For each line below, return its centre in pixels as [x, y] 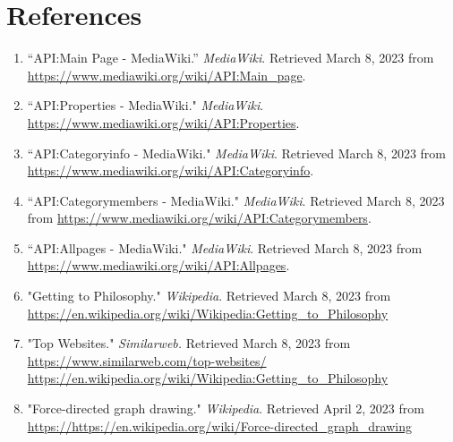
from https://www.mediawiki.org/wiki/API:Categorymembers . [199, 218]
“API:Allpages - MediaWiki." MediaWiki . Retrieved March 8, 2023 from [225, 247]
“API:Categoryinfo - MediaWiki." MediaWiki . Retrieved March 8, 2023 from [237, 153]
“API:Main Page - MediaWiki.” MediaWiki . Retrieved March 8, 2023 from [231, 58]
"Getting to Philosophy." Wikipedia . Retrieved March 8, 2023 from [209, 296]
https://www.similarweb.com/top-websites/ [147, 360]
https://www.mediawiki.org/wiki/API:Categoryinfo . [171, 170]
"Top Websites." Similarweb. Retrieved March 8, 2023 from [189, 343]
